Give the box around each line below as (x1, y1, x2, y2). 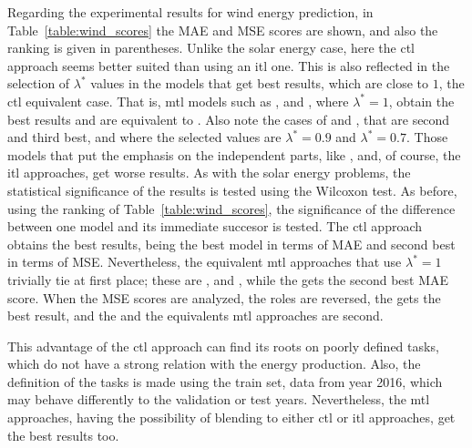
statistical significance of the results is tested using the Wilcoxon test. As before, (7, 180, 457, 199)
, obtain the (388, 91, 455, 110)
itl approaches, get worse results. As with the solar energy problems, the (7, 163, 411, 182)
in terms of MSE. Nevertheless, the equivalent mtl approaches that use (7, 252, 402, 271)
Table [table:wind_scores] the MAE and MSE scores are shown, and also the (7, 20, 438, 39)
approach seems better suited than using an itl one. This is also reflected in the (7, 56, 450, 75)
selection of (7, 74, 70, 93)
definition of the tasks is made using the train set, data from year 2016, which (7, 372, 443, 391)
